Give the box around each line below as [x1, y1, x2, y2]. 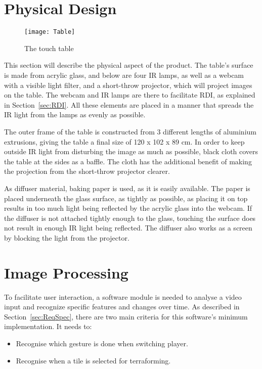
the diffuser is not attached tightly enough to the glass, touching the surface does [4, 212, 256, 223]
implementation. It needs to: [4, 321, 92, 332]
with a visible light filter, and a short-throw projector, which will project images [4, 79, 252, 90]
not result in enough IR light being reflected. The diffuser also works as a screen [4, 222, 252, 233]
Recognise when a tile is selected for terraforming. [16, 355, 171, 365]
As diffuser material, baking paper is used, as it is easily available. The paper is [4, 182, 250, 193]
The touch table [24, 42, 74, 53]
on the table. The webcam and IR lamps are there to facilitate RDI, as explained [4, 89, 255, 100]
